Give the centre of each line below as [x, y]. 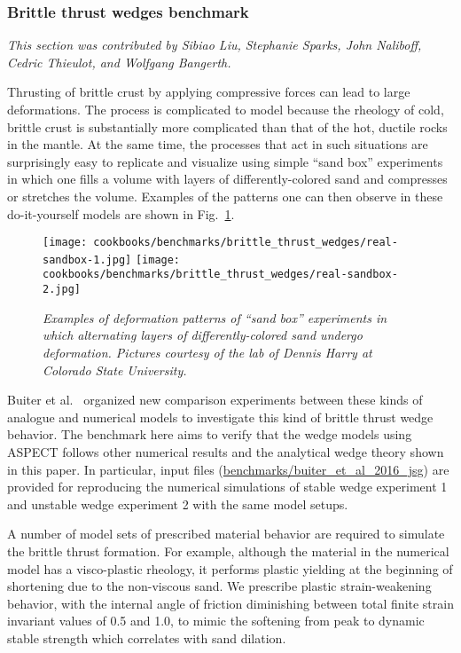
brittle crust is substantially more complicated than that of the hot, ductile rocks [227, 126]
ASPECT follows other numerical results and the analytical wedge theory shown [226, 451]
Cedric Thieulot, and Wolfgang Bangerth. [119, 62]
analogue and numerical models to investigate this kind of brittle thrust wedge [220, 417]
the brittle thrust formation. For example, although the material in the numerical [228, 551]
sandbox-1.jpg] [87, 260]
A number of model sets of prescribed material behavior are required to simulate [226, 534]
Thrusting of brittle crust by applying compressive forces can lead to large [209, 92]
